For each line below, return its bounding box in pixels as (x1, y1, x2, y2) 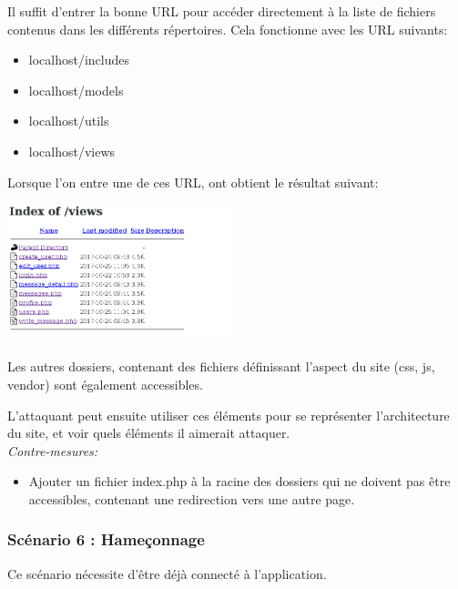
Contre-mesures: (7, 441, 98, 460)
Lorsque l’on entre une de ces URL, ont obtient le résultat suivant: (7, 172, 379, 191)
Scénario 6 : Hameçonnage (7, 528, 205, 551)
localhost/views (28, 141, 116, 160)
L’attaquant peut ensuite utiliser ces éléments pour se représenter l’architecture (7, 405, 450, 424)
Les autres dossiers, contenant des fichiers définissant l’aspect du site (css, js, (7, 357, 435, 376)
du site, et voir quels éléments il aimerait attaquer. (7, 423, 290, 442)
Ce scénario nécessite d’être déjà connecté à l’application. (7, 564, 327, 583)
